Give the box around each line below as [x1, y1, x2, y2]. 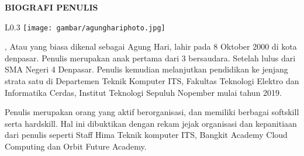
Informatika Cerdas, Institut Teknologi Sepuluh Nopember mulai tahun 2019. [5, 86, 282, 98]
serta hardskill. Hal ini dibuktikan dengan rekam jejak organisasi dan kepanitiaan [5, 117, 297, 129]
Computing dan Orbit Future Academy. [5, 140, 147, 152]
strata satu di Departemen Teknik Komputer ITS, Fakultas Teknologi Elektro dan [5, 75, 299, 87]
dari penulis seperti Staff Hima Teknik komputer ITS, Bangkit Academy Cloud [5, 129, 288, 141]
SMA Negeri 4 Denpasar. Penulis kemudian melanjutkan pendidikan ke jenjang [5, 63, 288, 75]
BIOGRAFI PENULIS [5, 1, 98, 13]
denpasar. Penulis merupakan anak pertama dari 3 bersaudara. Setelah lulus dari [5, 51, 296, 64]
